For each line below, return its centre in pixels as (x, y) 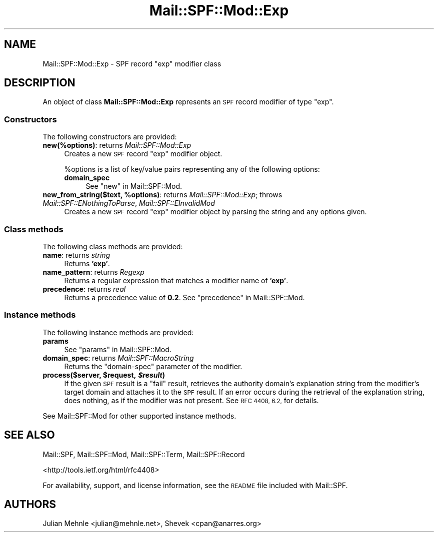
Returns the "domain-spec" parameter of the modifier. (153, 366)
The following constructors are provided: (110, 137)
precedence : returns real (84, 289)
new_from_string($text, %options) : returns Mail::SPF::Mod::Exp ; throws (162, 195)
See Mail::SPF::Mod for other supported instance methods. (139, 416)
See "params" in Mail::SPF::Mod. (118, 349)
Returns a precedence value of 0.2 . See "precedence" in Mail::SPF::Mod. (184, 297)
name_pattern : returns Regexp (93, 272)
